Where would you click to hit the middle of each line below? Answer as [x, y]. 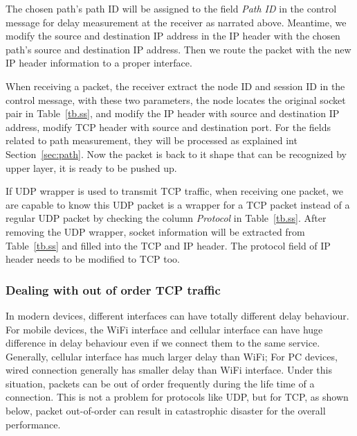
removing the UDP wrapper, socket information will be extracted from [155, 231]
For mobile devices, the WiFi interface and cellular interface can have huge [164, 329]
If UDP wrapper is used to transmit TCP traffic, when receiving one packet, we [174, 191]
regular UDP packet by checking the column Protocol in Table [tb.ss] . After [166, 218]
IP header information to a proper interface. [99, 63]
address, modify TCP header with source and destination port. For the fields [168, 127]
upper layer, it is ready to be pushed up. [91, 167]
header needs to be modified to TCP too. [93, 259]
